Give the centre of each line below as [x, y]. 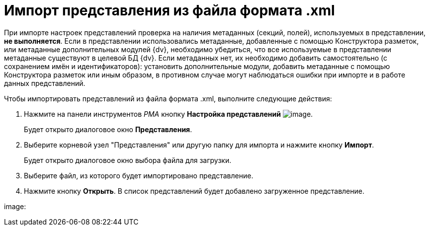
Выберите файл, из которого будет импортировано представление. [139, 175]
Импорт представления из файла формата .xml [170, 10]
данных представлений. [45, 83]
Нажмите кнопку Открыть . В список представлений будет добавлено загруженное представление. [194, 191]
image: [15, 206]
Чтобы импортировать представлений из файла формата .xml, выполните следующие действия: [168, 98]
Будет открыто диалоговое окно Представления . [108, 129]
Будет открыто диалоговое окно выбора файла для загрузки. [128, 160]
